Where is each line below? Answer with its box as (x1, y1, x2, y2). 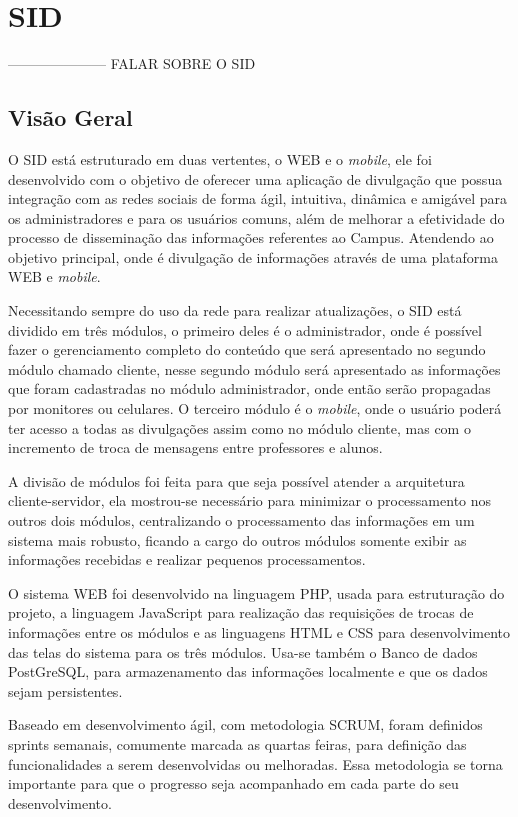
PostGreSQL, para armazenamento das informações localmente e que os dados (8, 661, 488, 682)
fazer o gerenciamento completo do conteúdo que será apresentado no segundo (8, 339, 486, 360)
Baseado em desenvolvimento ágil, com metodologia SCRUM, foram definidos (8, 714, 483, 735)
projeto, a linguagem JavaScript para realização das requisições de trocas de (8, 602, 474, 623)
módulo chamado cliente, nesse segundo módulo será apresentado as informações (8, 358, 501, 379)
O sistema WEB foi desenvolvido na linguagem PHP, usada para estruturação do (8, 582, 505, 603)
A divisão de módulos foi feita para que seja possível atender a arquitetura (8, 470, 465, 491)
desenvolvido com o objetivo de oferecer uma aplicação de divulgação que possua (8, 168, 503, 189)
